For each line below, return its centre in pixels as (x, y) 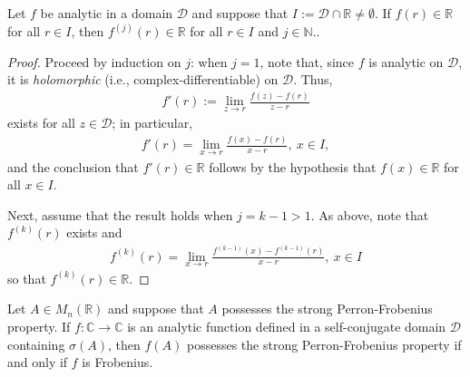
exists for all (41, 123)
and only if (38, 362)
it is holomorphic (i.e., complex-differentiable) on (143, 79)
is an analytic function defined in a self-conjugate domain (287, 327)
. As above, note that (370, 214)
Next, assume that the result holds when (120, 214)
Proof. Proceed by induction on (94, 61)
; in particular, (152, 123)
